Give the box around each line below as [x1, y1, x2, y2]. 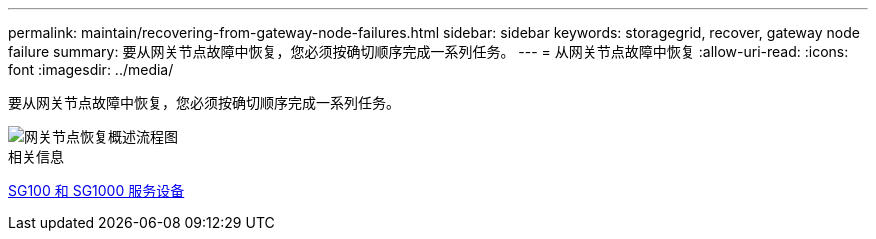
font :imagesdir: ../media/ [8, 61, 174, 78]
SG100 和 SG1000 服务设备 [8, 182, 185, 199]
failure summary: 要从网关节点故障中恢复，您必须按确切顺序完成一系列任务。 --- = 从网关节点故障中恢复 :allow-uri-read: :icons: [8, 43, 849, 60]
